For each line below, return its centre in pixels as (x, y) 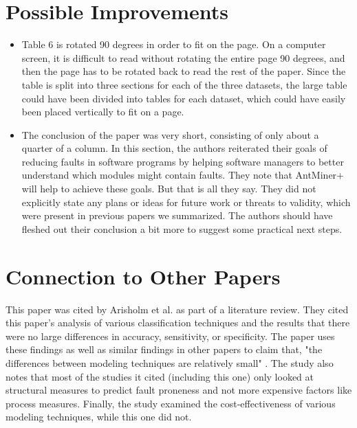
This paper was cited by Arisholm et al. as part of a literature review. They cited (177, 309)
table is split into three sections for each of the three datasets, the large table (184, 84)
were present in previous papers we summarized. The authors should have (177, 215)
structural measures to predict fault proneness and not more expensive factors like (179, 390)
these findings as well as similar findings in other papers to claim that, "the (164, 349)
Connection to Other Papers (143, 276)
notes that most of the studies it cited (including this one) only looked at (160, 376)
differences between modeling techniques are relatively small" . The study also (170, 362)
